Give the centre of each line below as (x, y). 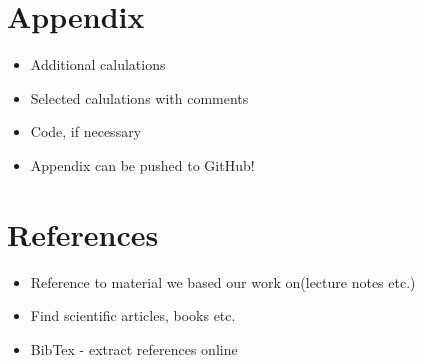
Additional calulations (98, 64)
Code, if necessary (86, 131)
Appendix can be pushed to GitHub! (142, 164)
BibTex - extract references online (134, 348)
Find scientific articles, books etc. (133, 315)
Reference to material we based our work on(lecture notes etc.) (223, 281)
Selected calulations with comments (139, 97)
